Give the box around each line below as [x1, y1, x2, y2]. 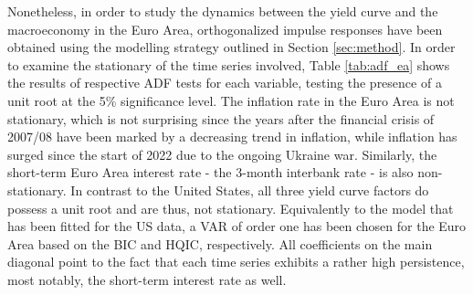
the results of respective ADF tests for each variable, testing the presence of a [7, 73, 442, 92]
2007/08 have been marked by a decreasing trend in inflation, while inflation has [7, 127, 457, 146]
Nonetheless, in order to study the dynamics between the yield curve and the [7, 2, 438, 20]
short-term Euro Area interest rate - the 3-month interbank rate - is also [7, 163, 414, 182]
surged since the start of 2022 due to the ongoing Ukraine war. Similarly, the [7, 144, 437, 163]
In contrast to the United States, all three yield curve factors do [70, 180, 429, 199]
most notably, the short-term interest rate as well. [7, 269, 287, 289]
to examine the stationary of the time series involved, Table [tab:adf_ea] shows [7, 55, 450, 74]
